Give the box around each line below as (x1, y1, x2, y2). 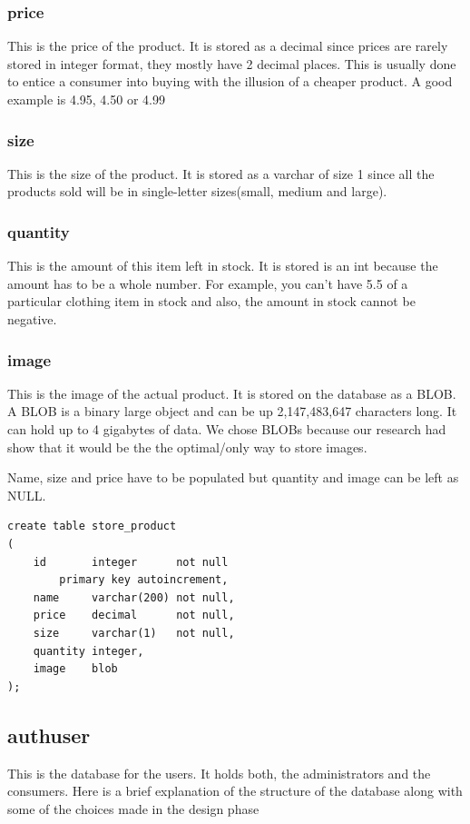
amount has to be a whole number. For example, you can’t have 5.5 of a (7, 273, 408, 293)
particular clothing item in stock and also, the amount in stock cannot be (7, 292, 416, 311)
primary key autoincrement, (59, 573, 229, 587)
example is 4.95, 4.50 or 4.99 (7, 90, 165, 108)
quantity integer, (33, 644, 144, 658)
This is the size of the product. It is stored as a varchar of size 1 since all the (7, 164, 435, 183)
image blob (33, 662, 118, 676)
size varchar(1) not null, (33, 626, 235, 640)
